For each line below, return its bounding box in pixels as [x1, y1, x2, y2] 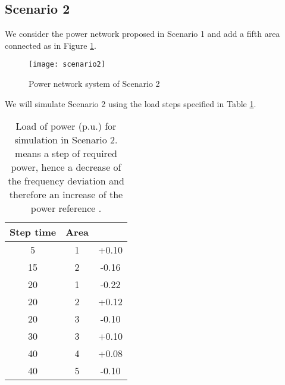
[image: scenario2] [29, 60, 105, 69]
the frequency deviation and [8, 174, 124, 188]
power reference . [30, 201, 102, 215]
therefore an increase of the [9, 187, 123, 202]
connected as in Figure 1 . [5, 39, 96, 51]
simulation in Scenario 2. [14, 133, 118, 147]
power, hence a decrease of [11, 160, 121, 174]
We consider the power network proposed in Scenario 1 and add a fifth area [5, 27, 280, 40]
